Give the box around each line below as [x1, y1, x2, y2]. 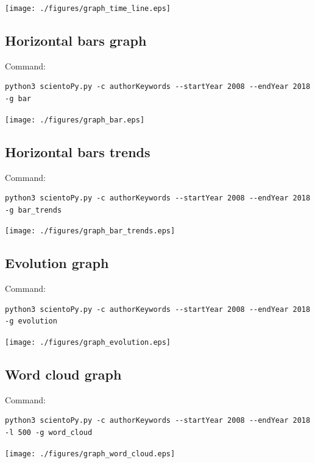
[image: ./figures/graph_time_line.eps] [5, 4, 171, 13]
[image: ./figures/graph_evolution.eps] [5, 338, 171, 347]
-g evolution [5, 317, 57, 326]
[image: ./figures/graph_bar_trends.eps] [5, 227, 175, 236]
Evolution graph [5, 253, 109, 272]
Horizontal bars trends [5, 142, 150, 161]
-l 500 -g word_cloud [5, 428, 93, 437]
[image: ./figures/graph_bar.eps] [5, 115, 145, 124]
